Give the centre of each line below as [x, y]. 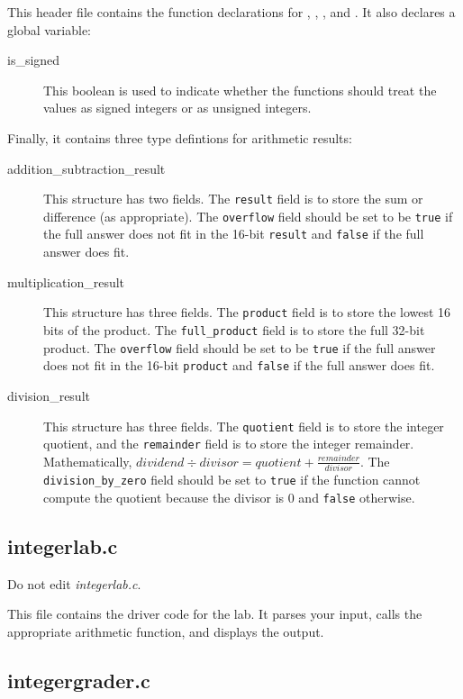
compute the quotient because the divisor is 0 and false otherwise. [229, 497]
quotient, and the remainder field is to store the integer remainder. [229, 444]
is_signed [34, 60]
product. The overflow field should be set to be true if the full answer [240, 347]
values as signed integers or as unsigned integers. [177, 108]
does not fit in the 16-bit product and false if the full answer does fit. [239, 365]
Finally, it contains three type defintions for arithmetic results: [180, 137]
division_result [49, 395]
